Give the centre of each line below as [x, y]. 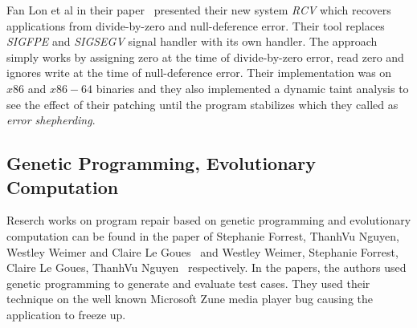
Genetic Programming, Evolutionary [161, 163]
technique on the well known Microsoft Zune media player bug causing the [190, 299]
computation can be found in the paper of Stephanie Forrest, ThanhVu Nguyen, [203, 235]
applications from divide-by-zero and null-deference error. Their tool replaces [196, 25]
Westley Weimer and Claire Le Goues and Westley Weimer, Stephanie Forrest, [202, 251]
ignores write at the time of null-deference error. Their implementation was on [199, 73]
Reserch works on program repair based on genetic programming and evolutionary [209, 220]
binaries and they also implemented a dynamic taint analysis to [252, 88]
